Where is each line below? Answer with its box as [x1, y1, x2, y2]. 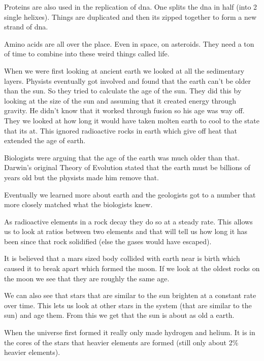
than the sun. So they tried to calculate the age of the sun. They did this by [4, 85, 242, 96]
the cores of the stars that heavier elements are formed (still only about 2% [4, 337, 239, 347]
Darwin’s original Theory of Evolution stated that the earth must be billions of [4, 162, 250, 173]
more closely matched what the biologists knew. [4, 199, 153, 210]
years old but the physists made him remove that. [4, 172, 159, 182]
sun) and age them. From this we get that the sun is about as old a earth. [4, 310, 235, 320]
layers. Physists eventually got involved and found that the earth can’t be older [4, 75, 251, 86]
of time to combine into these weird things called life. [4, 48, 170, 59]
